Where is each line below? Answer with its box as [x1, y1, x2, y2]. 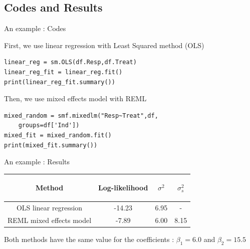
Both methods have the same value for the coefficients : [4, 234, 174, 244]
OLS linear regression [16, 202, 83, 213]
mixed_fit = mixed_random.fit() [4, 131, 112, 139]
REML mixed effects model [8, 214, 92, 225]
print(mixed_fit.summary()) [4, 141, 98, 149]
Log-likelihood [98, 182, 148, 193]
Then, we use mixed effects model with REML [4, 93, 147, 104]
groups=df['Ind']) [18, 122, 80, 129]
